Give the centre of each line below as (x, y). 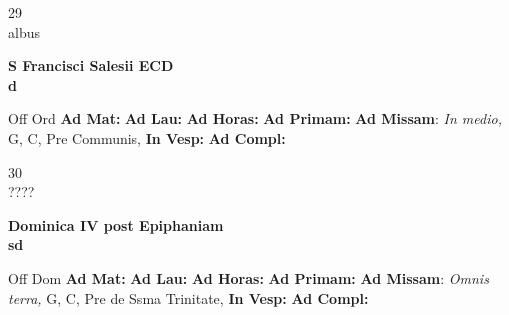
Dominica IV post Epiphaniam (116, 224)
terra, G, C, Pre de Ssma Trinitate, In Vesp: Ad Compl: (188, 297)
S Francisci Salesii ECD (91, 65)
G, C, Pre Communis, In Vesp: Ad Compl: (147, 137)
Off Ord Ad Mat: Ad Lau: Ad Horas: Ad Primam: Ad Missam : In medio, (255, 118)
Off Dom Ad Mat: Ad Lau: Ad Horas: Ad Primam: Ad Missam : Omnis (248, 277)
